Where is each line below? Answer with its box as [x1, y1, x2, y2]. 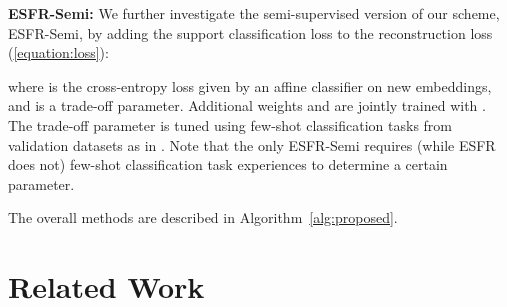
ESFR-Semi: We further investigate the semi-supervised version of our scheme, [8, 3, 500, 23]
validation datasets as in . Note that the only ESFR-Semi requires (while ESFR [8, 134, 496, 155]
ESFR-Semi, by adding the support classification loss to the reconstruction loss [8, 22, 493, 43]
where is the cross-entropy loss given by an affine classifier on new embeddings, [8, 75, 492, 96]
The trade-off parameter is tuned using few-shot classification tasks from [8, 114, 452, 135]
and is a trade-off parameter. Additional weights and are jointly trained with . [8, 95, 486, 116]
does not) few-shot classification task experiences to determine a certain [8, 154, 448, 175]
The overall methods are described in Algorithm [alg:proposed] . [8, 207, 398, 228]
